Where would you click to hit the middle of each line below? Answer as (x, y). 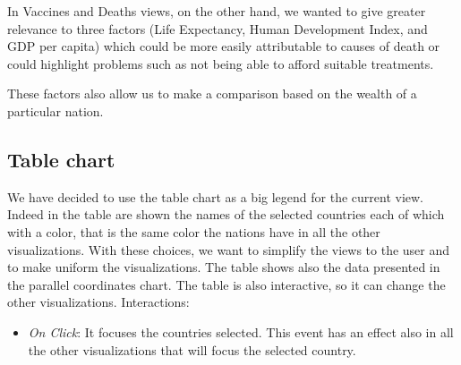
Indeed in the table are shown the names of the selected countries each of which (226, 214)
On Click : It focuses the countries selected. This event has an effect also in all (241, 331)
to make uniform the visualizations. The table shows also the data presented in (224, 267)
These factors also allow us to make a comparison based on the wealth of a (212, 93)
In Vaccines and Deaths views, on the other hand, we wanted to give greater (217, 11)
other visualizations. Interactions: (98, 302)
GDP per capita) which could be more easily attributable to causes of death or (224, 46)
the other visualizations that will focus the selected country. (192, 349)
